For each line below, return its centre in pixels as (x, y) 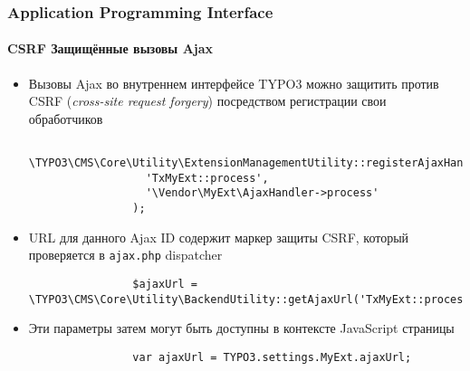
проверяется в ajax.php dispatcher (125, 255)
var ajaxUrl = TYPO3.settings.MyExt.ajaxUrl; (272, 357)
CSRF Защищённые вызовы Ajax (110, 48)
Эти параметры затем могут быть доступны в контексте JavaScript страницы (241, 328)
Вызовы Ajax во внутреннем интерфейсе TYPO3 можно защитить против (234, 83)
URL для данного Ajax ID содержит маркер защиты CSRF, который (219, 237)
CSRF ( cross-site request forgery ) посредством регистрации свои (207, 101)
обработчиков (66, 118)
